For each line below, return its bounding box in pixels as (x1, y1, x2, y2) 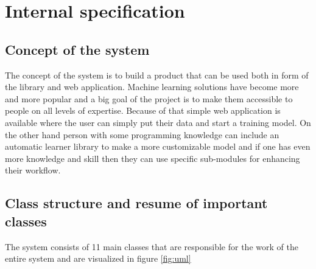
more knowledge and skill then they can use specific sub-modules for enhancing (5, 152, 300, 164)
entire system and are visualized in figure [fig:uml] (5, 252, 191, 265)
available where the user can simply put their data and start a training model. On (5, 116, 311, 128)
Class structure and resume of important (5, 194, 268, 212)
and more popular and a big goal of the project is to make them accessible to (5, 92, 293, 105)
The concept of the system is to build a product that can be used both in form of (5, 68, 309, 81)
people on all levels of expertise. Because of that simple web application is (5, 104, 281, 117)
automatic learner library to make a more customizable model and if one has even (5, 140, 311, 153)
